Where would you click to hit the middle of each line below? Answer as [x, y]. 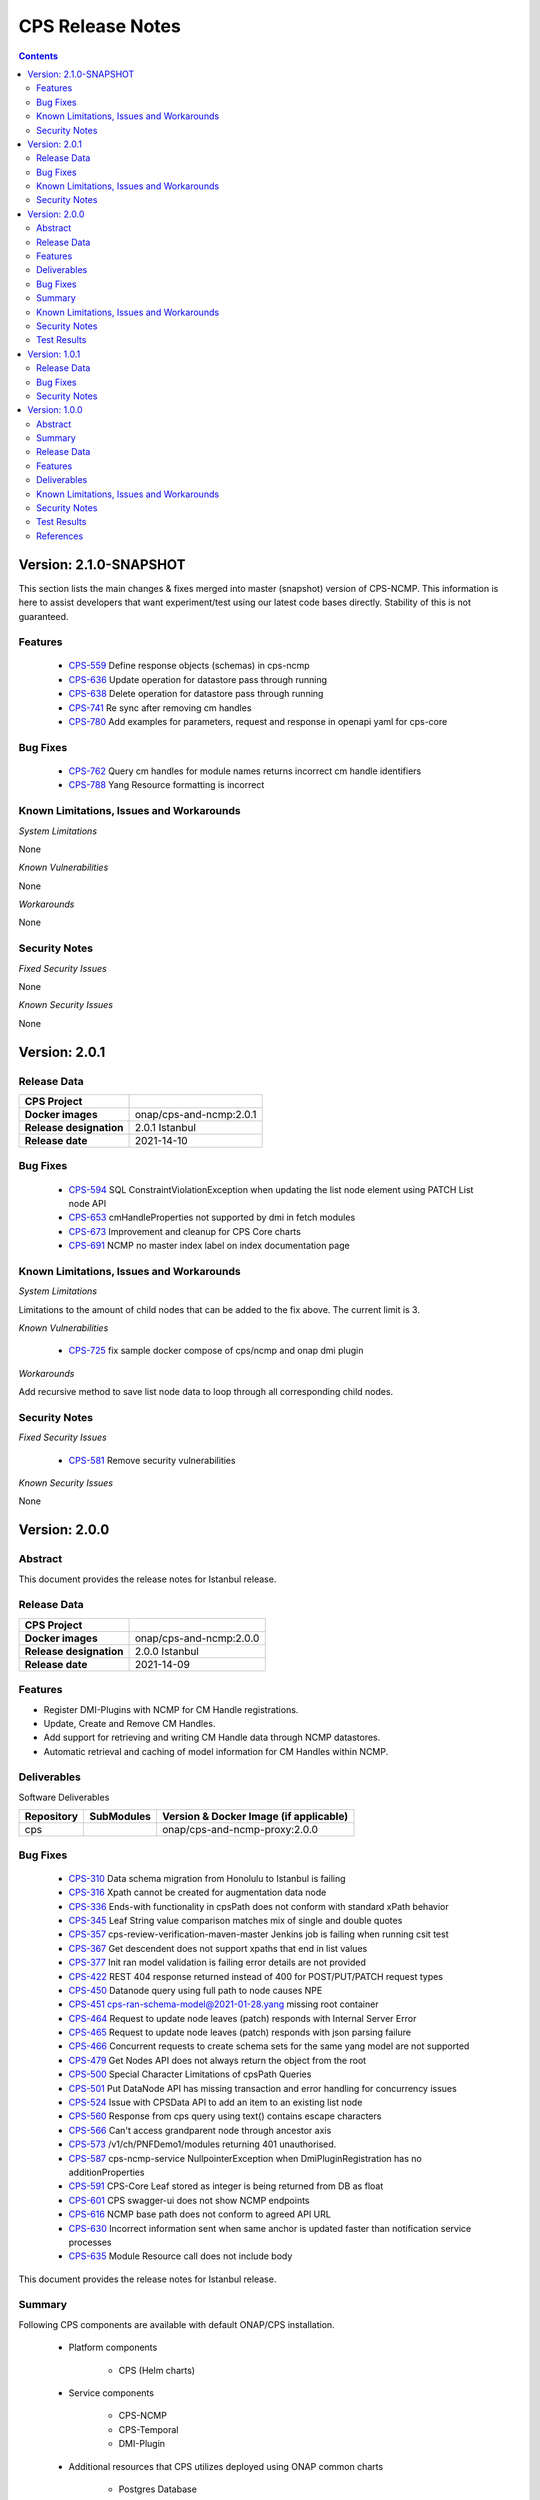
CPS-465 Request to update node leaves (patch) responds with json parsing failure [240, 2032]
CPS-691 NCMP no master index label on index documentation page [209, 1246]
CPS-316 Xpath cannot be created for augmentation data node [197, 1892]
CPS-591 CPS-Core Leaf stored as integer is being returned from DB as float [226, 2186]
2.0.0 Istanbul [166, 1651]
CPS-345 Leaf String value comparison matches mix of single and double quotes [235, 1920]
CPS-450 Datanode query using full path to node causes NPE [195, 1990]
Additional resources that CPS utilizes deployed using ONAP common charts [226, 2466]
